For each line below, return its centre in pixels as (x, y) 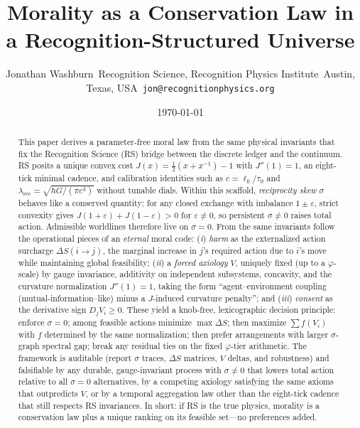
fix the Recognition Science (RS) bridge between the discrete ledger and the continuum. (180, 153)
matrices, (200, 358)
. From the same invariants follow (273, 226)
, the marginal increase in (149, 250)
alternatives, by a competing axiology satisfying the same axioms (213, 381)
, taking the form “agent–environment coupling (240, 285)
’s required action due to (248, 250)
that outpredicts (48, 394)
